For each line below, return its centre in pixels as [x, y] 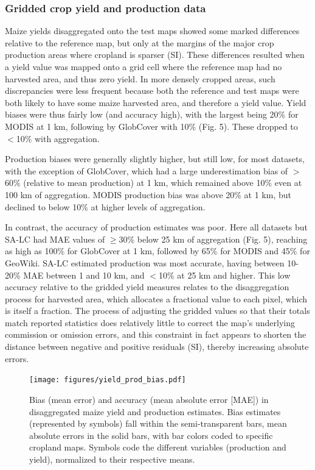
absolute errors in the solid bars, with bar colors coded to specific [151, 435]
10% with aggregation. [58, 138]
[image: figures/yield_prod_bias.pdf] [108, 380]
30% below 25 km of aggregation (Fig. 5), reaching [213, 239]
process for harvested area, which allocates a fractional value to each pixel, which [156, 298]
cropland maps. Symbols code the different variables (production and [158, 447]
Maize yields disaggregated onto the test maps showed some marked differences [152, 31]
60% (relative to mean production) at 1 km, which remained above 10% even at [154, 183]
